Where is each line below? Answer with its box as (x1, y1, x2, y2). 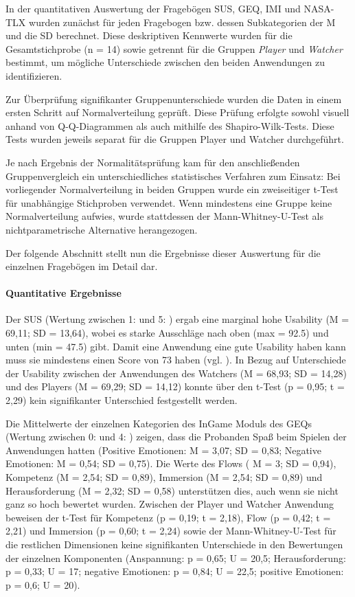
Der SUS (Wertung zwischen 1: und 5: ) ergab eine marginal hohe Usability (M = (5, 312, 350, 326)
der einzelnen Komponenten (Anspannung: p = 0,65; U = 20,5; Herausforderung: (5, 550, 346, 565)
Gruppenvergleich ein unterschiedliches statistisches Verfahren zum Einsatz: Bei (5, 168, 341, 183)
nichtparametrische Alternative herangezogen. (5, 222, 198, 236)
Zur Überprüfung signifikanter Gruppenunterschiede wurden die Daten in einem (5, 91, 342, 106)
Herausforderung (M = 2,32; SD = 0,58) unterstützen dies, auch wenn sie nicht (5, 483, 339, 497)
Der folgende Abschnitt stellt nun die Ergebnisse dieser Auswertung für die (5, 245, 321, 260)
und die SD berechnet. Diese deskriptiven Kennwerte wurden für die (5, 28, 293, 43)
